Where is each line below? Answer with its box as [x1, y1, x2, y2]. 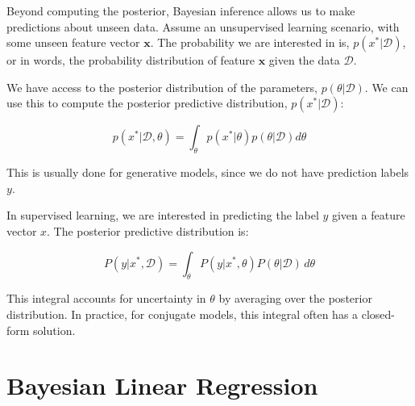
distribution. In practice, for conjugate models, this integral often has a [6, 305, 359, 322]
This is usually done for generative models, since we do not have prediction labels [6, 164, 409, 181]
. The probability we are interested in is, [150, 34, 350, 51]
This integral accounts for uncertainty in [6, 290, 206, 307]
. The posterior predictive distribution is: [47, 222, 249, 239]
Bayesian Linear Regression [6, 369, 318, 402]
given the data [268, 52, 340, 69]
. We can [364, 78, 409, 95]
